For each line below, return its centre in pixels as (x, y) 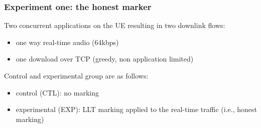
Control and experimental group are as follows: (76, 75)
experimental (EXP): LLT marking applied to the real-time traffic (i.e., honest (136, 109)
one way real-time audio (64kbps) (67, 42)
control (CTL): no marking (57, 92)
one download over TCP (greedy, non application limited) (105, 59)
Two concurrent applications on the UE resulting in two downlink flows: (115, 25)
